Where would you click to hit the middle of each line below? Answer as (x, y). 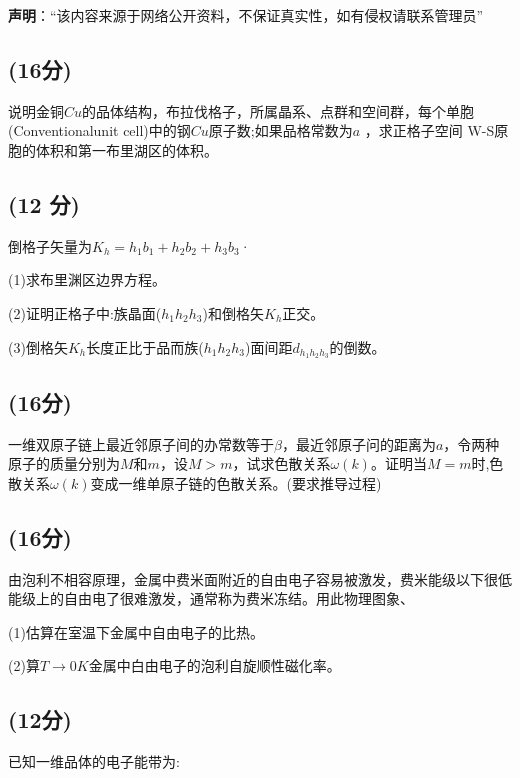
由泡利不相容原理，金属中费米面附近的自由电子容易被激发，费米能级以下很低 (260, 578)
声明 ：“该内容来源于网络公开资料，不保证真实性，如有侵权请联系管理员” (246, 15)
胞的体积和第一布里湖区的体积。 (113, 149)
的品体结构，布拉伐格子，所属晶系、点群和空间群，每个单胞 (278, 110)
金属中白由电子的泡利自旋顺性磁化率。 (214, 665)
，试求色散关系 (281, 463)
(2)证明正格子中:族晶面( (85, 312)
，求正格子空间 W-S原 (436, 130)
